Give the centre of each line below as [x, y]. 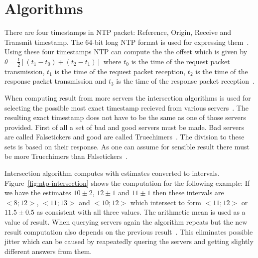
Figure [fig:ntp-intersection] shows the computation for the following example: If [127, 183]
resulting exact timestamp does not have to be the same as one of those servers [125, 117]
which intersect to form [166, 202]
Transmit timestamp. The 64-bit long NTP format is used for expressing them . [127, 42]
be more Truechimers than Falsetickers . [66, 156]
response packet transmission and [56, 81]
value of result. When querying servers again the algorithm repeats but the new [126, 222]
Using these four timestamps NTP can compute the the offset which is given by [126, 52]
